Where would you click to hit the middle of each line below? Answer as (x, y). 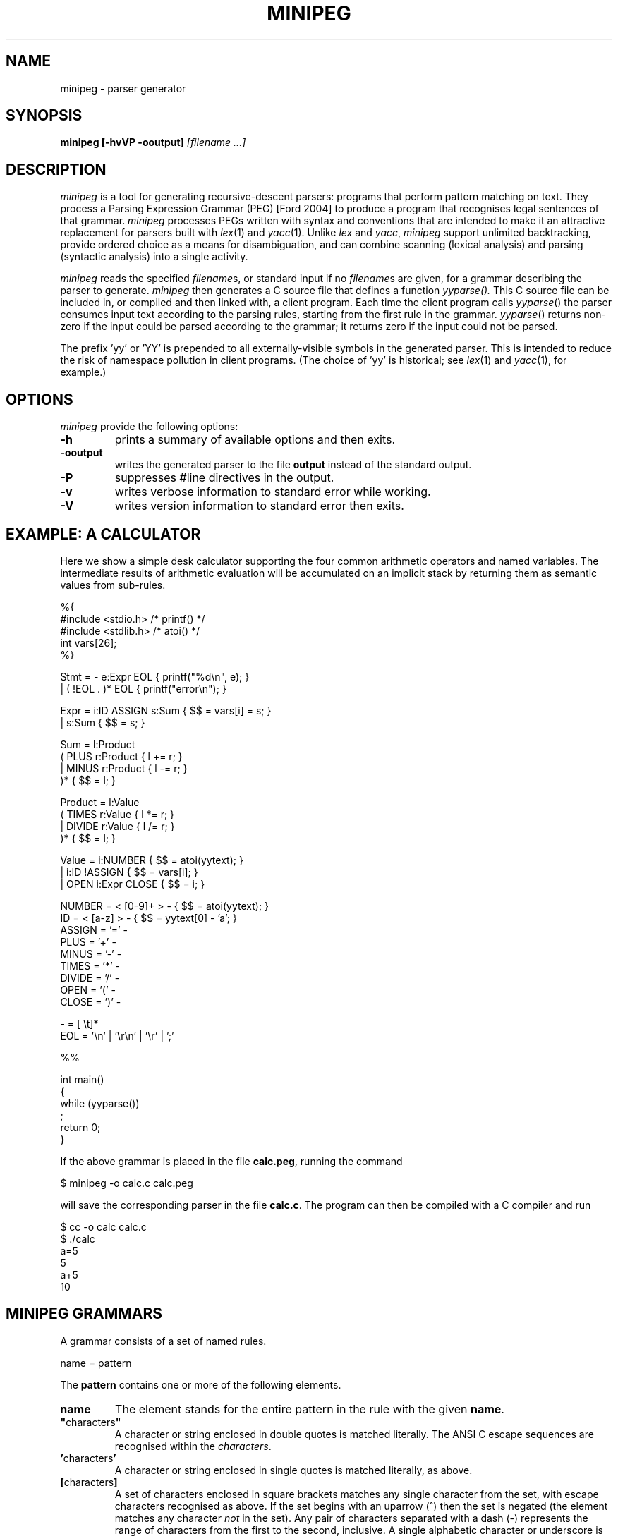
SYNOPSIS (44, 116)
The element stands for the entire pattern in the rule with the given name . (310, 1409)
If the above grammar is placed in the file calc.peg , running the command (231, 1161)
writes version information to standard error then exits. (259, 506)
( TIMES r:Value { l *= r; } (117, 814)
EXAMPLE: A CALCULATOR (103, 534)
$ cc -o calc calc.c (103, 1226)
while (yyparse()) (100, 1103)
